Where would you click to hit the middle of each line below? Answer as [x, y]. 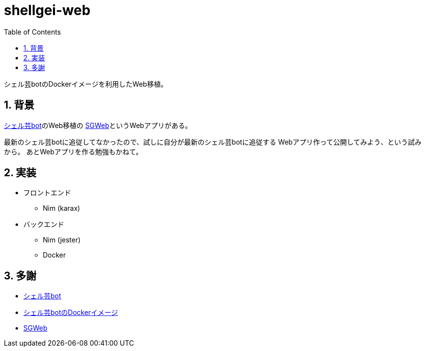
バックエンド [44, 224]
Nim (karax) [62, 208]
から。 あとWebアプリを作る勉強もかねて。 [73, 151]
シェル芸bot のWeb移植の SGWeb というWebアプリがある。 [98, 125]
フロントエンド [47, 193]
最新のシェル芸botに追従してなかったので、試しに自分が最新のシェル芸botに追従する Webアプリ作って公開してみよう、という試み [213, 142]
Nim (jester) [62, 240]
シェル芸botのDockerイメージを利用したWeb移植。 [86, 84]
